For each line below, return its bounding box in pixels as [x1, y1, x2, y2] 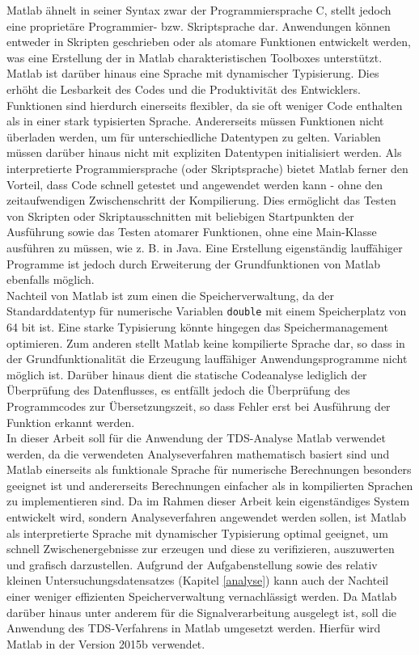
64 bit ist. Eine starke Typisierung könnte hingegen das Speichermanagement [6, 318, 388, 335]
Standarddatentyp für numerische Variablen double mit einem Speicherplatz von [6, 302, 407, 319]
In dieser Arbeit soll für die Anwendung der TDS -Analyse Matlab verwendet [6, 429, 386, 446]
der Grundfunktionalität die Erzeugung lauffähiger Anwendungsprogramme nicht [6, 350, 408, 367]
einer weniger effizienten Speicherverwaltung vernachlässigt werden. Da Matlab [6, 588, 397, 605]
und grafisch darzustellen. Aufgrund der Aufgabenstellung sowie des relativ [6, 556, 378, 573]
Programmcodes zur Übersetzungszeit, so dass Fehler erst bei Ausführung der [6, 397, 391, 414]
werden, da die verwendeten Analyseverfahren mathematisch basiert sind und [6, 445, 390, 462]
